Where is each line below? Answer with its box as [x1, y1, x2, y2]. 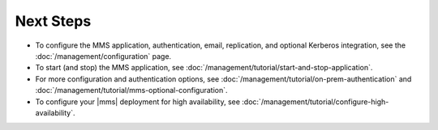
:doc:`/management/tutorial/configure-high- [242, 97, 389, 107]
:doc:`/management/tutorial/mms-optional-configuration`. [35, 86, 228, 95]
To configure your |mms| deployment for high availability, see [35, 97, 241, 107]
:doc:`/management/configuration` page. [35, 51, 172, 61]
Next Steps [15, 12, 92, 30]
